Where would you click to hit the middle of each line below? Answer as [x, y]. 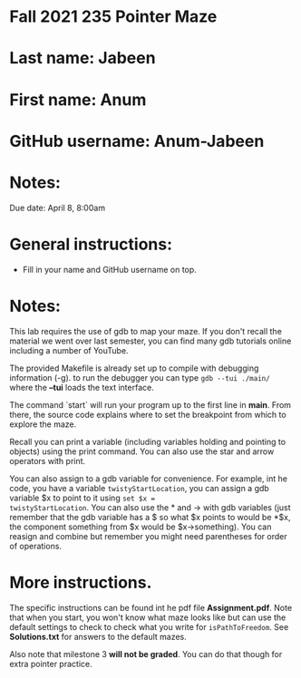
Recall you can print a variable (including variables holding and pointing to [148, 441]
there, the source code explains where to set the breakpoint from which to [148, 414]
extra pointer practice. [51, 663]
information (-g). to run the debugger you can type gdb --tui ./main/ [140, 377]
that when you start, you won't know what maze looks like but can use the [148, 617]
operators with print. [48, 460]
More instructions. [81, 582]
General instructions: [91, 244]
